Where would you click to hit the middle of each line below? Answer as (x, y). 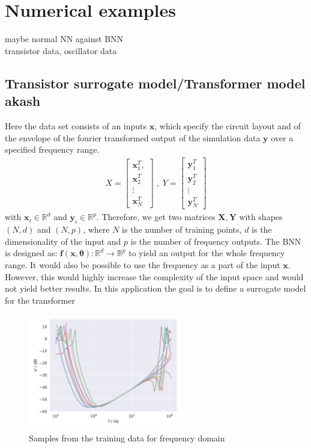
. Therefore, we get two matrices (156, 217)
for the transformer (40, 300)
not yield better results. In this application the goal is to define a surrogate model (155, 288)
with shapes (261, 217)
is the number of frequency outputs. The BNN (216, 241)
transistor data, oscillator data (61, 50)
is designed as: (31, 253)
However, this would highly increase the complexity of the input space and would (154, 276)
